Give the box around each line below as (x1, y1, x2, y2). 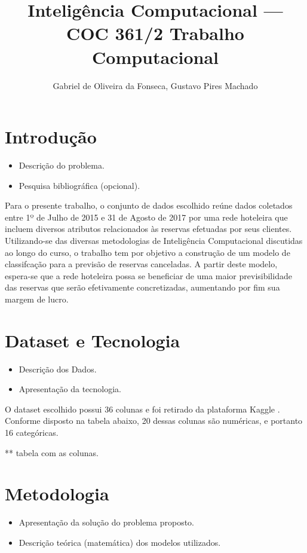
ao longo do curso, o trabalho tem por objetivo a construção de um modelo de (5, 246, 290, 258)
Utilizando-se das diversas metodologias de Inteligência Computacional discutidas (5, 234, 303, 246)
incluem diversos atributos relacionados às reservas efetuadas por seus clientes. (5, 222, 292, 235)
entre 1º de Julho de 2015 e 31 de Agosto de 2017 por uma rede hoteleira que (5, 210, 288, 223)
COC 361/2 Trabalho (66, 21, 244, 45)
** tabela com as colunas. (5, 446, 99, 459)
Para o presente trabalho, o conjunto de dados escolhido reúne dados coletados (5, 199, 293, 212)
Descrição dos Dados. (19, 362, 97, 375)
